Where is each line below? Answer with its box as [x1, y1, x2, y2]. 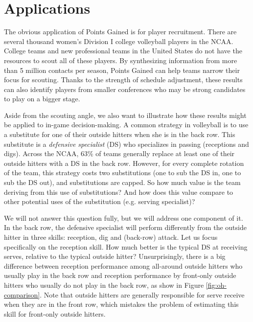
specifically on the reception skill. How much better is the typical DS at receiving [4, 241, 248, 252]
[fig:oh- [206, 279, 227, 290]
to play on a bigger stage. [4, 93, 80, 104]
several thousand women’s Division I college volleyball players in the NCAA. [4, 36, 233, 46]
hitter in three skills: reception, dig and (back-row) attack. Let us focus [4, 232, 218, 242]
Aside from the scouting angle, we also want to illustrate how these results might [4, 110, 247, 120]
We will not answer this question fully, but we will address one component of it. [4, 212, 243, 223]
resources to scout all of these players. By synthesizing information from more [4, 55, 237, 65]
